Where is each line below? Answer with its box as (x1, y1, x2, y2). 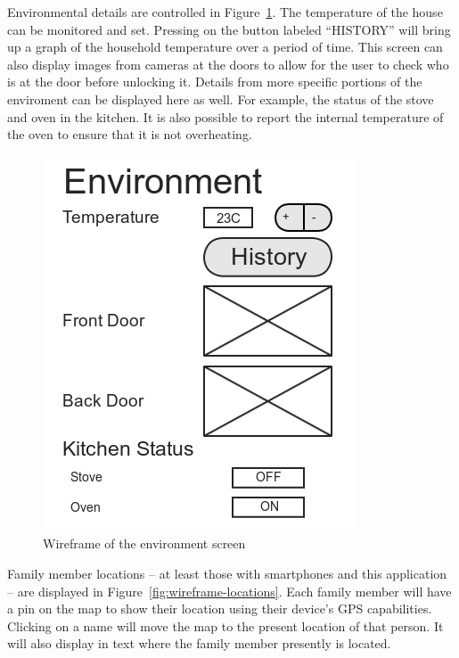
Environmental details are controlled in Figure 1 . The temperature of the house (7, 3, 443, 21)
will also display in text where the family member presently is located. (7, 634, 391, 653)
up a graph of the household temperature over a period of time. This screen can (7, 37, 443, 56)
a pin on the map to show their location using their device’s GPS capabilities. (7, 599, 432, 618)
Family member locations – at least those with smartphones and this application (7, 563, 447, 582)
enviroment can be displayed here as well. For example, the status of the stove (7, 89, 434, 108)
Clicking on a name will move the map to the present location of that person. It (7, 616, 444, 635)
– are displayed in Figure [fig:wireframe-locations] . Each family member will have (7, 581, 452, 600)
